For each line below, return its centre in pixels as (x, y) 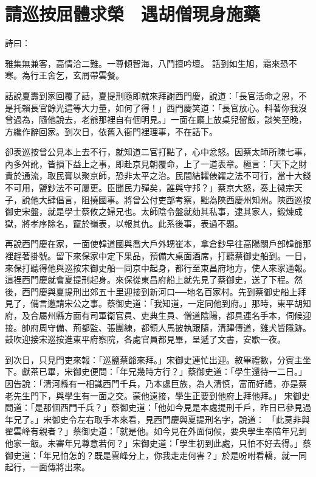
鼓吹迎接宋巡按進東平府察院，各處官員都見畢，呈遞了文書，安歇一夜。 (145, 339)
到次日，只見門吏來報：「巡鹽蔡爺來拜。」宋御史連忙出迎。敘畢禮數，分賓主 (154, 359)
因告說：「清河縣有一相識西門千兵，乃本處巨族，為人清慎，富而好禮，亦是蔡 (156, 383)
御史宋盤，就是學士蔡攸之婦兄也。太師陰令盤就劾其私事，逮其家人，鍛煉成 (154, 211)
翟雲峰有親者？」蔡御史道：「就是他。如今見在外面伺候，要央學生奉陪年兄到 (156, 431)
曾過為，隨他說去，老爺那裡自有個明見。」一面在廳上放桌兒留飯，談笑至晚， (156, 120)
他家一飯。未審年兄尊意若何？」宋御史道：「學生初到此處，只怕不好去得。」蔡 (158, 443)
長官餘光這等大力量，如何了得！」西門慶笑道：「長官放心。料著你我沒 (168, 107)
